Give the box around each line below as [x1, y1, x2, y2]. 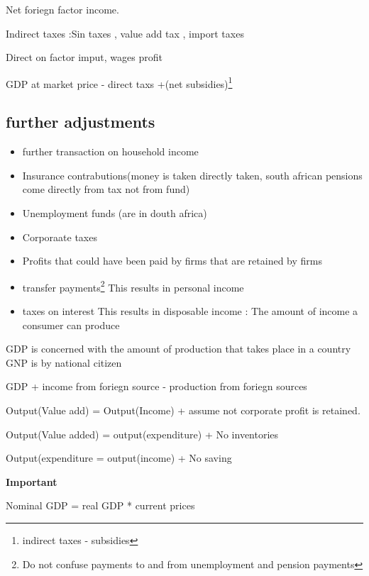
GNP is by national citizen [6, 355, 122, 370]
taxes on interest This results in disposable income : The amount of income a [22, 304, 358, 319]
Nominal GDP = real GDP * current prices [6, 498, 195, 513]
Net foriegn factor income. [6, 2, 119, 16]
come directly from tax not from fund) [22, 182, 190, 196]
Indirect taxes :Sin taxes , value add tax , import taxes [6, 26, 244, 40]
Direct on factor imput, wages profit [6, 50, 163, 65]
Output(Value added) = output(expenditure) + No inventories [6, 426, 279, 441]
